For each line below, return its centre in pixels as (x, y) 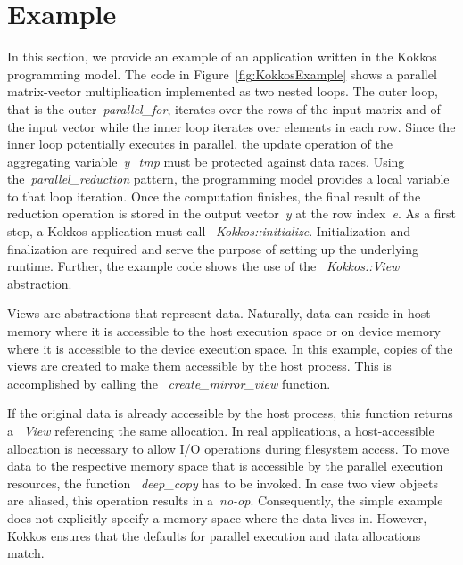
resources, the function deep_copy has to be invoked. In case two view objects (223, 483)
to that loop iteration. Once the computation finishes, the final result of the (214, 196)
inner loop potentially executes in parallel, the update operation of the (200, 144)
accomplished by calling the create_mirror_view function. (169, 383)
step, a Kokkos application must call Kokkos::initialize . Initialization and (209, 231)
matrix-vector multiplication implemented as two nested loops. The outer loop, (223, 91)
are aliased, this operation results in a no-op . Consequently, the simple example (225, 500)
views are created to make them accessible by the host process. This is (199, 366)
